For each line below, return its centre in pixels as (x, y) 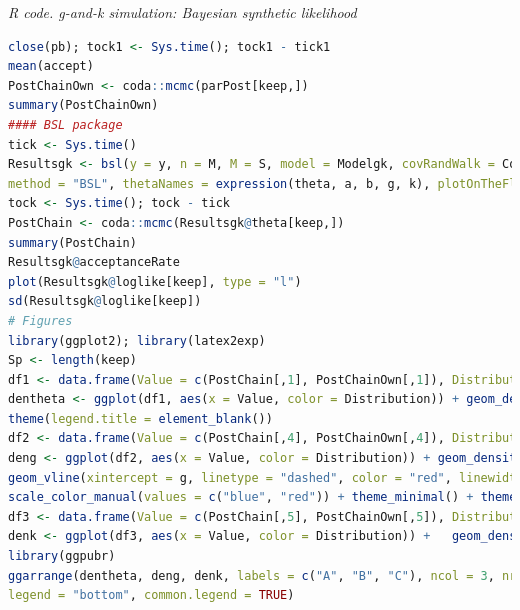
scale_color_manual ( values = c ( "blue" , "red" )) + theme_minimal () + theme (262, 497)
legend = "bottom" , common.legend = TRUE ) (151, 595)
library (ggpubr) (62, 556)
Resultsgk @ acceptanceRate (94, 262)
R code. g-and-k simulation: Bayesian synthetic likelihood (182, 12)
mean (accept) (51, 66)
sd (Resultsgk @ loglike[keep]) (105, 301)
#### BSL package (65, 124)
